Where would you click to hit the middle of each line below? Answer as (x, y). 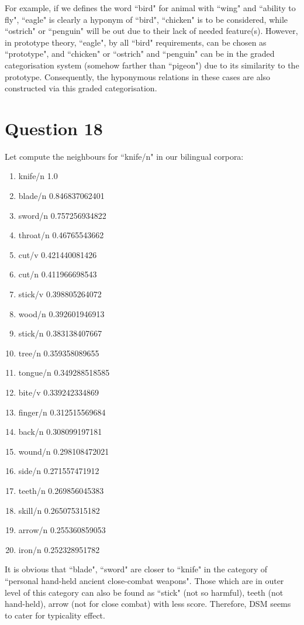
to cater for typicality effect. (55, 615)
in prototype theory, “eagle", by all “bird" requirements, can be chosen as (136, 42)
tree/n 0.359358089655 (59, 353)
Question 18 (54, 128)
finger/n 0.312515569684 (62, 412)
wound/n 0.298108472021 (64, 451)
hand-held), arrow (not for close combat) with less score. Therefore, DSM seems (148, 604)
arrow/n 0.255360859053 (62, 530)
